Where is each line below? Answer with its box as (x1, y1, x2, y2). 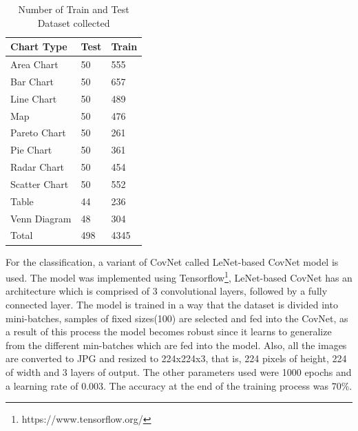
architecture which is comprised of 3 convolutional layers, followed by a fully (6, 284, 328, 298)
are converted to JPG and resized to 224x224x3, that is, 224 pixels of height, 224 (6, 351, 347, 366)
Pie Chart (10, 143, 52, 157)
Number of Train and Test (18, 2, 129, 16)
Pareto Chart (10, 125, 66, 140)
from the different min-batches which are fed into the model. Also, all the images (6, 337, 347, 352)
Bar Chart (10, 74, 54, 88)
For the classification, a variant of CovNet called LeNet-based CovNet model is (6, 254, 339, 269)
